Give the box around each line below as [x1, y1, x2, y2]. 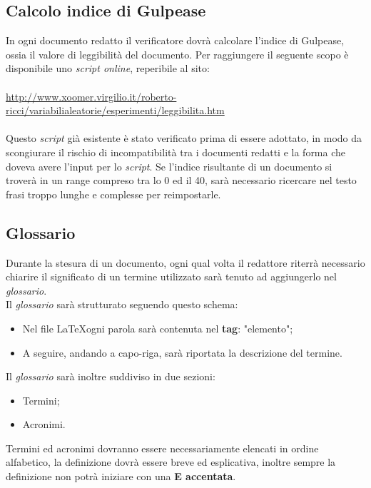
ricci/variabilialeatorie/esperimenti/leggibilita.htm [6, 103, 225, 118]
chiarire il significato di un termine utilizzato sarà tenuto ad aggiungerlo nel [6, 269, 337, 284]
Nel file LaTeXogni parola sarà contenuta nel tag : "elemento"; [22, 320, 293, 335]
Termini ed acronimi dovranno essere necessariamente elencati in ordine [6, 440, 319, 455]
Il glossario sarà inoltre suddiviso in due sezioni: [6, 369, 215, 384]
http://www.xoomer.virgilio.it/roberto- [6, 88, 177, 103]
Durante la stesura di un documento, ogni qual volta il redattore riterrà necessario [6, 255, 365, 270]
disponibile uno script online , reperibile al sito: [6, 61, 210, 76]
